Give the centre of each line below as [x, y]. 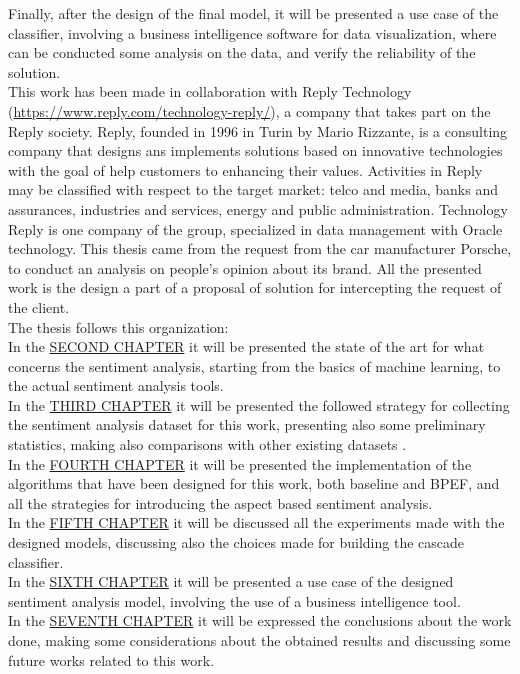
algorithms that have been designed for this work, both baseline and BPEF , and [254, 483]
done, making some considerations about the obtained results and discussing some [259, 640]
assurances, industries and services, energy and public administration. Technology [258, 208]
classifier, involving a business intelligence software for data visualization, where [252, 32]
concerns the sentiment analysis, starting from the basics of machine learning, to [254, 365]
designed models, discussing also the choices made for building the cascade [236, 542]
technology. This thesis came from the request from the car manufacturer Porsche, [260, 248]
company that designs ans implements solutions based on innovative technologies [255, 150]
